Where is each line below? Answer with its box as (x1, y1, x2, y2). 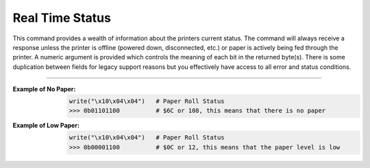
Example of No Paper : (12, 85, 76, 94)
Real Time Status (12, 10, 111, 25)
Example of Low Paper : (12, 122, 80, 130)
